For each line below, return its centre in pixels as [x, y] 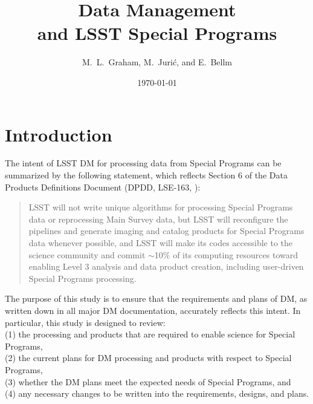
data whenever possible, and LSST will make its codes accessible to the [160, 243]
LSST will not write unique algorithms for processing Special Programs [161, 207]
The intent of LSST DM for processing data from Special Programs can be [143, 163]
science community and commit [87, 254]
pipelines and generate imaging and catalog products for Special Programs [166, 231]
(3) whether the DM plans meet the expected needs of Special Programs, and [148, 381]
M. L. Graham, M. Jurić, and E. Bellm [157, 62]
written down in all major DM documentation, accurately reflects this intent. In [153, 310]
